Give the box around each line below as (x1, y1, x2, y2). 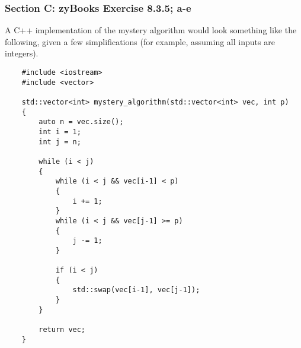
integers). (5, 47, 39, 59)
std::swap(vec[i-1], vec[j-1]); (72, 286, 200, 295)
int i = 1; (39, 127, 81, 136)
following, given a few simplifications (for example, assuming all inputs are (5, 35, 275, 48)
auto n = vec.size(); (39, 118, 124, 126)
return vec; (39, 325, 86, 334)
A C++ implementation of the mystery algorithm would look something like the (5, 24, 297, 36)
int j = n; (39, 137, 81, 146)
